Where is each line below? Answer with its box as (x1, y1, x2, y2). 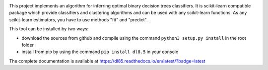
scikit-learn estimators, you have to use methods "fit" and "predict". (9, 16, 148, 22)
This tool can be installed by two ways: (9, 26, 89, 32)
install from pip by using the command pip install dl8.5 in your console (21, 49, 179, 55)
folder (21, 42, 34, 48)
